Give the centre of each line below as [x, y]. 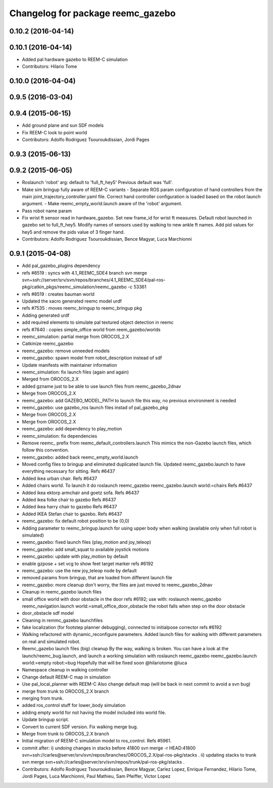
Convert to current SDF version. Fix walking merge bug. [80, 727]
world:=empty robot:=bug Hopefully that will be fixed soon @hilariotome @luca [104, 663]
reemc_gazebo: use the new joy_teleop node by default [79, 571]
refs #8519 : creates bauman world [58, 294]
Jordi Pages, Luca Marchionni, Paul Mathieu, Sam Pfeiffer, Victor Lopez [96, 776]
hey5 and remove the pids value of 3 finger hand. [73, 232]
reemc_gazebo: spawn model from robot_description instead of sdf [92, 358]
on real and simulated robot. [51, 642]
